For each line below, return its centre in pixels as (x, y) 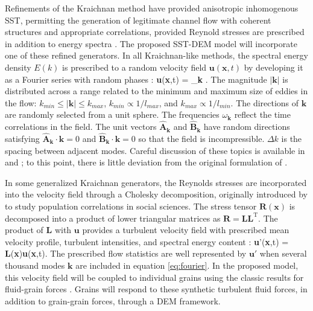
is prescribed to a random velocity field (134, 67)
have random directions (247, 127)
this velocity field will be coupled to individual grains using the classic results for (154, 277)
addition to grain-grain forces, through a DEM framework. (113, 300)
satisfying (22, 138)
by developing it (273, 67)
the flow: (21, 102)
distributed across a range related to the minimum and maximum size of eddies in (156, 91)
